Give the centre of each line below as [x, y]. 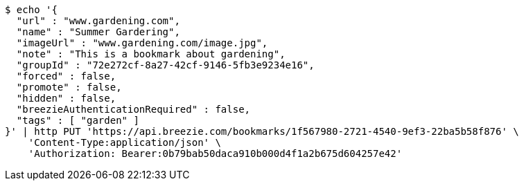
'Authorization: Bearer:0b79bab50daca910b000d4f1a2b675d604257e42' [215, 154]
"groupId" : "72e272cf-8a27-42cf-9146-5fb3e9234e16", [165, 65]
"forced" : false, [66, 76]
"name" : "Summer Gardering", [98, 32]
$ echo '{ [31, 10]
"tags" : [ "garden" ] [78, 120]
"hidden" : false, [66, 98]
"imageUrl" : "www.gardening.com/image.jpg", [142, 43]
